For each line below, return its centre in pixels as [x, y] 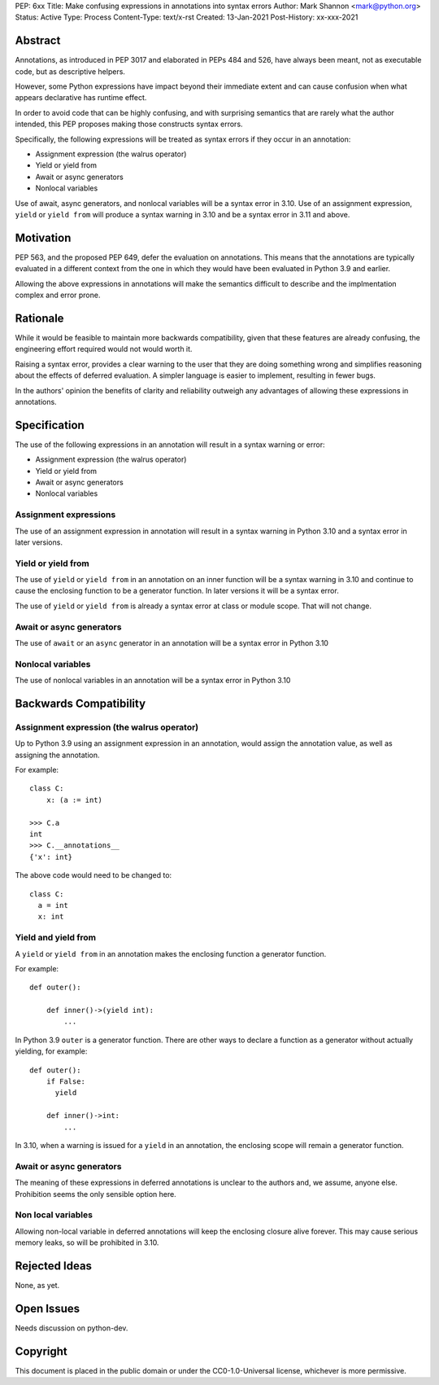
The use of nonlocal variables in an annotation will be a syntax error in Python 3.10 [153, 681]
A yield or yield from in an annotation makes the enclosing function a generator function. [171, 953]
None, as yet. [37, 1285]
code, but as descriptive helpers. [70, 71]
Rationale [39, 318]
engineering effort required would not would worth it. [104, 349]
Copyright [41, 1351]
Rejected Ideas [54, 1266]
